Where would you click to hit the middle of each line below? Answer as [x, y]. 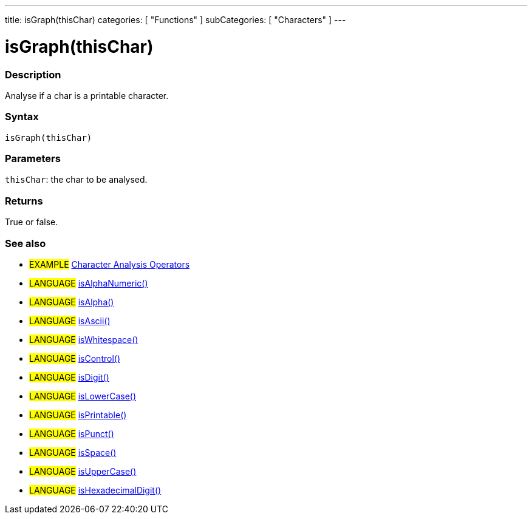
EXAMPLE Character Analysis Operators [110, 264]
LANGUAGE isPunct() [72, 433]
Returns [24, 201]
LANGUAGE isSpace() [73, 452]
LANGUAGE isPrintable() [78, 415]
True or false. [32, 222]
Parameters [33, 158]
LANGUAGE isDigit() [69, 377]
